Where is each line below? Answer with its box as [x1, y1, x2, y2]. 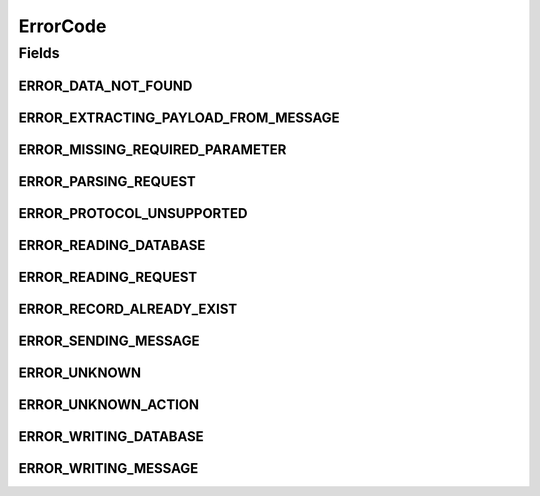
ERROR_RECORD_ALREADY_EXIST [18, 300, 238, 317]
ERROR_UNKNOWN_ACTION [18, 396, 200, 413]
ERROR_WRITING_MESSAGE [18, 460, 199, 477]
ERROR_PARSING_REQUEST [18, 173, 197, 190]
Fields [18, 44, 60, 62]
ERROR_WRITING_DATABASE [18, 428, 204, 445]
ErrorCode [18, 15, 107, 37]
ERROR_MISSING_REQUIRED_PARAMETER [18, 141, 287, 158]
